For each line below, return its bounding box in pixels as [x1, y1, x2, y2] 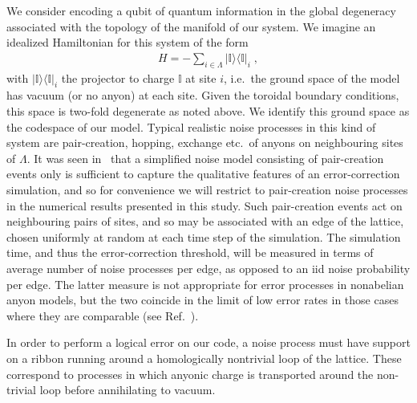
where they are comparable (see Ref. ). [6, 307, 199, 324]
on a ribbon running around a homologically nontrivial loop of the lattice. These [6, 349, 402, 366]
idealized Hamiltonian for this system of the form [6, 34, 249, 51]
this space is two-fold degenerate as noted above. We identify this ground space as [6, 103, 410, 119]
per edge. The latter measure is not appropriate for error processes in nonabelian [6, 275, 404, 292]
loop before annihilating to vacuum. [39, 381, 216, 398]
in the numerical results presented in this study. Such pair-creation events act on [6, 197, 403, 214]
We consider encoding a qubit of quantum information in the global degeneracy [6, 2, 396, 18]
